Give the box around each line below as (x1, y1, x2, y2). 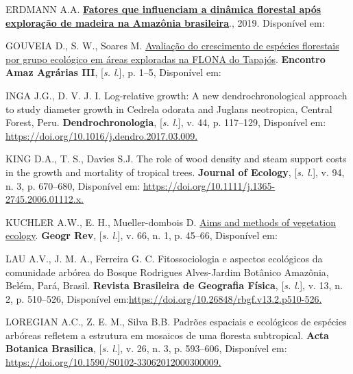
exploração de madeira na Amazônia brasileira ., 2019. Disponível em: (5, 15, 325, 29)
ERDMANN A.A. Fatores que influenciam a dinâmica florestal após (5, 2, 321, 16)
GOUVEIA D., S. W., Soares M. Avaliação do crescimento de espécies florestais (5, 38, 339, 53)
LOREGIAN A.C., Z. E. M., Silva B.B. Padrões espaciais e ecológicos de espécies (5, 314, 347, 329)
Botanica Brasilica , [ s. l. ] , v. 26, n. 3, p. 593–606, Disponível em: (5, 341, 287, 356)
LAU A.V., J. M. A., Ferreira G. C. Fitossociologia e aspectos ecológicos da (5, 251, 323, 265)
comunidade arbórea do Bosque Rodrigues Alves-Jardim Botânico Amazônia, (5, 264, 329, 279)
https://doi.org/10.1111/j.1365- (143, 178, 276, 192)
